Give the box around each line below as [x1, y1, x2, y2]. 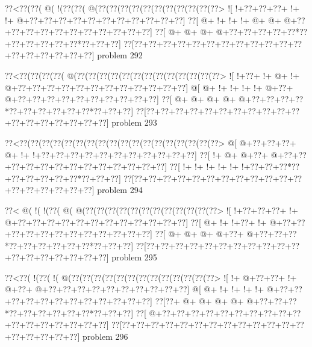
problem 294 [97, 183, 143, 196]
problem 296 [83, 330, 128, 342]
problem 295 [111, 251, 157, 263]
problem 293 [111, 116, 157, 129]
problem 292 [97, 49, 143, 61]
